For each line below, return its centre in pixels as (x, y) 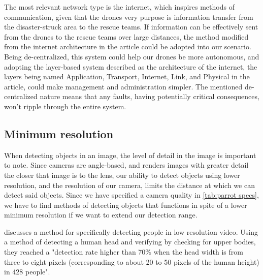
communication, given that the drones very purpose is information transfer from (129, 17)
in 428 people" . (27, 272)
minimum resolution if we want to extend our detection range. (101, 215)
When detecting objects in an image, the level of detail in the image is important (130, 155)
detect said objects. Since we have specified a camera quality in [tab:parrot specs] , (131, 195)
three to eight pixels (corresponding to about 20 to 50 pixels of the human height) (132, 261)
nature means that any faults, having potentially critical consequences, (150, 96)
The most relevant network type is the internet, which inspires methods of (119, 7)
